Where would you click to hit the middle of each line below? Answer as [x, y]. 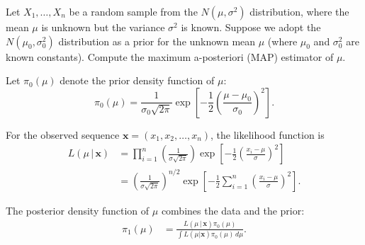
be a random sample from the [133, 11]
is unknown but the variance [103, 27]
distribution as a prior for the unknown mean [157, 41]
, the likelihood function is [268, 134]
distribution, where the [299, 11]
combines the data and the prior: [233, 210]
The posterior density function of [78, 210]
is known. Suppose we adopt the [251, 27]
